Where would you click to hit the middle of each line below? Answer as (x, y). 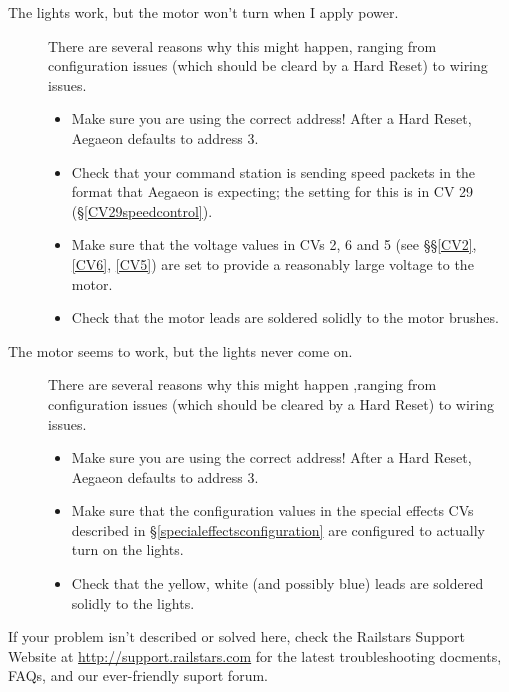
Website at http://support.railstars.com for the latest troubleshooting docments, (255, 655)
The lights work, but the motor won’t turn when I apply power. (203, 12)
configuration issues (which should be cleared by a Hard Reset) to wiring (271, 403)
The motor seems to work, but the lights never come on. (180, 350)
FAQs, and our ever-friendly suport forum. (138, 675)
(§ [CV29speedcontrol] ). (142, 210)
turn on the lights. (127, 549)
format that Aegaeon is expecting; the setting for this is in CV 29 (272, 191)
